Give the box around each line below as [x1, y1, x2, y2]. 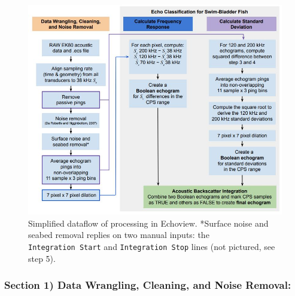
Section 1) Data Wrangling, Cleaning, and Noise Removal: [4, 277, 291, 292]
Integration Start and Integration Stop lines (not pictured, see [28, 240, 275, 252]
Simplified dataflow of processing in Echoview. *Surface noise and [28, 216, 269, 229]
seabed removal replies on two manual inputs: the [28, 228, 209, 241]
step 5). [28, 252, 56, 264]
